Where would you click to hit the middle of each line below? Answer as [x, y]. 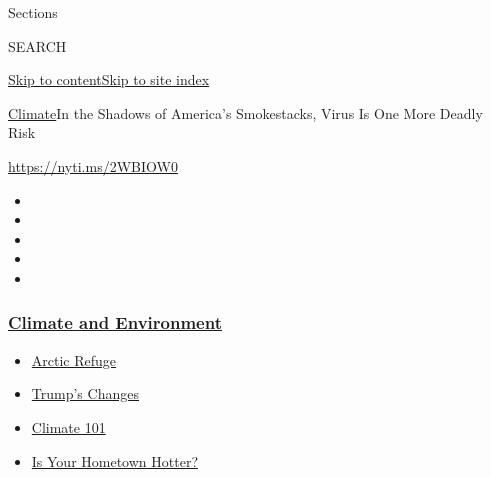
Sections [33, 12]
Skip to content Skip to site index [109, 79]
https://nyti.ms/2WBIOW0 [93, 165]
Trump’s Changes [85, 393]
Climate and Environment [115, 322]
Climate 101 [68, 426]
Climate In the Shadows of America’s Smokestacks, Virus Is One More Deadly [245, 112]
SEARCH [37, 45]
